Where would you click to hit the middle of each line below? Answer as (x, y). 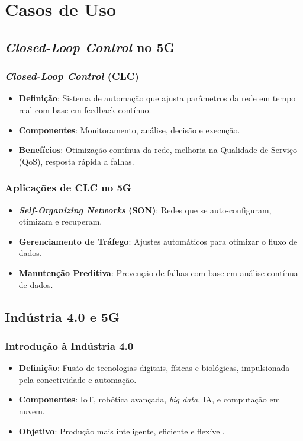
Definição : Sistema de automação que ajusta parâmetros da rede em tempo (157, 98)
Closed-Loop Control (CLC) (72, 76)
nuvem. (32, 410)
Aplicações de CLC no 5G (68, 188)
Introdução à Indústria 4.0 (69, 345)
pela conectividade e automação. (78, 379)
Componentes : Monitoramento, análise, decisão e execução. (129, 130)
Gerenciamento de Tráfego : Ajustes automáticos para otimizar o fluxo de (158, 241)
